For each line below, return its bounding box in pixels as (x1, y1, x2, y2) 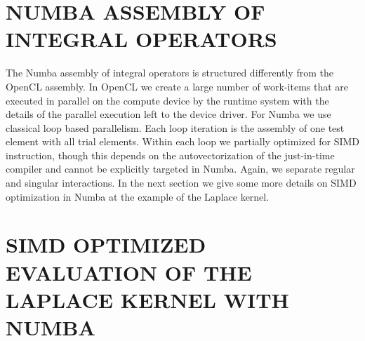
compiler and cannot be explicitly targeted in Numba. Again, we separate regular (6, 161, 355, 176)
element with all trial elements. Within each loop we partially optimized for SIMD (6, 134, 359, 149)
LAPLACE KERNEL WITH (6, 285, 289, 314)
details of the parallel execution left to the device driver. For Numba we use (6, 107, 331, 121)
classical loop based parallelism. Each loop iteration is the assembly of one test (6, 120, 345, 135)
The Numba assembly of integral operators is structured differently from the (6, 65, 333, 80)
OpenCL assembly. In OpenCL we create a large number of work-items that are (6, 79, 349, 93)
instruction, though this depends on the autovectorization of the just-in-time (6, 147, 335, 162)
